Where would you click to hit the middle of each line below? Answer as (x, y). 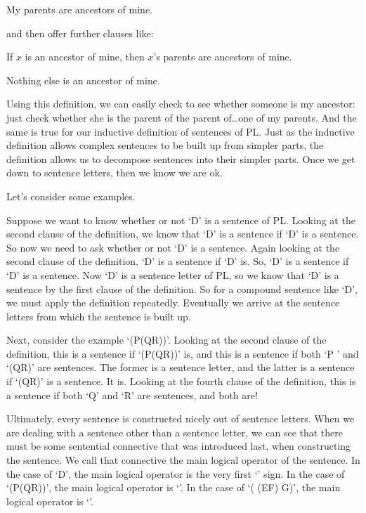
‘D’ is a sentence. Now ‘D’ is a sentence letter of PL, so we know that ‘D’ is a (173, 274)
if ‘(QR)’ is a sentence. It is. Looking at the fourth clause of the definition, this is (181, 381)
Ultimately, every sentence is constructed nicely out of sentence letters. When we (181, 418)
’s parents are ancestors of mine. (223, 57)
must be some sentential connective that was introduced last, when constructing (179, 446)
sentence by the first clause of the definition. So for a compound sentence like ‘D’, (182, 288)
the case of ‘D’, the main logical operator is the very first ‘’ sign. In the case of (176, 473)
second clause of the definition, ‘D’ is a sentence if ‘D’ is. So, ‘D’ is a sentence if (178, 261)
